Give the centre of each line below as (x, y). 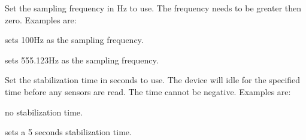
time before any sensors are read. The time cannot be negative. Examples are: (148, 91)
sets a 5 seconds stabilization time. (68, 132)
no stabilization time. (44, 112)
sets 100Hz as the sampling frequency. (74, 40)
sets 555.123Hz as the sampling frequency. (82, 60)
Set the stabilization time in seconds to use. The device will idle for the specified (153, 80)
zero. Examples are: (41, 19)
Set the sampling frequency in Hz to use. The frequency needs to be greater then (153, 8)
